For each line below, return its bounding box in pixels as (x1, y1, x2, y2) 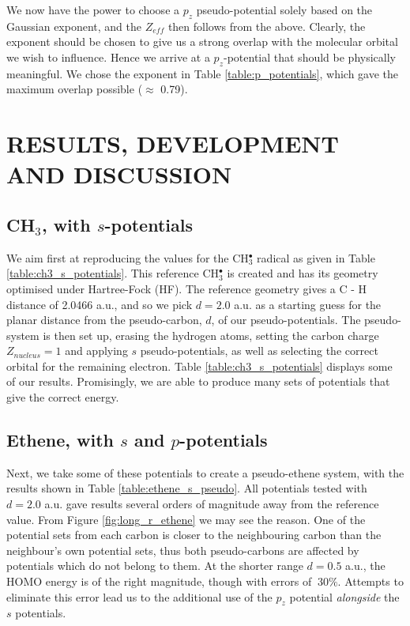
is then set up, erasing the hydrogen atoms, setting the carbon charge (43, 326, 379, 343)
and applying (65, 342, 128, 359)
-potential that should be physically (224, 48, 396, 65)
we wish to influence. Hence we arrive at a (6, 48, 210, 65)
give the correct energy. (6, 389, 119, 405)
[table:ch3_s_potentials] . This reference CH (6, 265, 220, 281)
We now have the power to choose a (6, 2, 180, 17)
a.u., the (345, 557, 386, 574)
